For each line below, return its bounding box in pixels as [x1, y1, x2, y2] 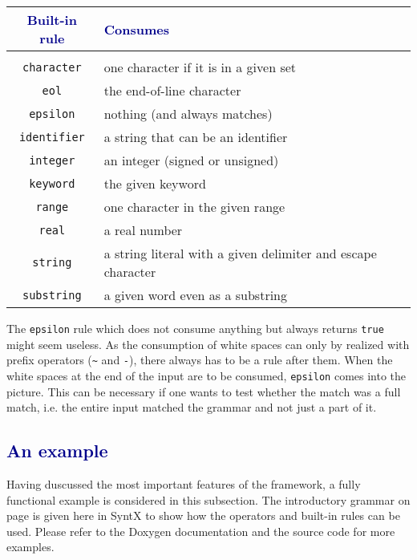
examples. [6, 538, 55, 555]
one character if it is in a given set [103, 58, 297, 76]
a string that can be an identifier [103, 128, 288, 146]
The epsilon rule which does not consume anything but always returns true [6, 320, 384, 336]
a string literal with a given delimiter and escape [103, 244, 377, 262]
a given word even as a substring [103, 286, 288, 304]
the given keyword [103, 174, 206, 193]
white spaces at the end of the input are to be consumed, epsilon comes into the [6, 367, 407, 383]
